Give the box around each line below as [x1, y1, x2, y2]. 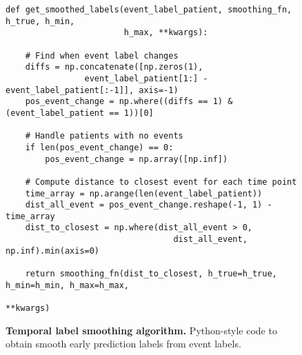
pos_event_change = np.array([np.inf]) [45, 154, 228, 164]
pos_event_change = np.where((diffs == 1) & [25, 97, 233, 107]
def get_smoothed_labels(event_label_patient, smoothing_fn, [6, 5, 292, 14]
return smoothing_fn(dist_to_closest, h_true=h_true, [25, 269, 277, 279]
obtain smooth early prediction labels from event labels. [6, 336, 241, 351]
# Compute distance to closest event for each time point [25, 176, 297, 187]
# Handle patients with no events [25, 131, 183, 141]
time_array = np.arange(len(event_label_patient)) [25, 188, 263, 199]
